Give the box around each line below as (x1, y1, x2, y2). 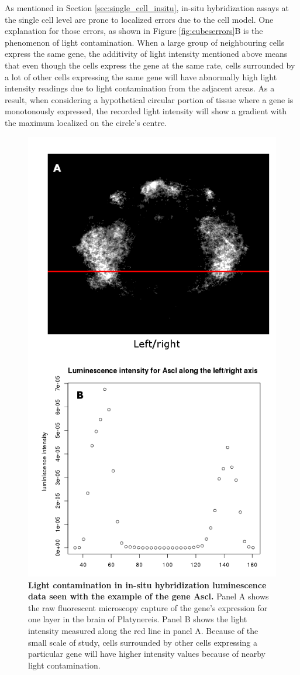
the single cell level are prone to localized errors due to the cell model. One (5, 13, 274, 25)
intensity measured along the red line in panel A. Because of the (28, 624, 258, 636)
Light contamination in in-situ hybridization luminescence (28, 578, 267, 591)
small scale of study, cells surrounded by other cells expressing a (28, 636, 257, 648)
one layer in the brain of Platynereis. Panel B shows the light (28, 613, 247, 625)
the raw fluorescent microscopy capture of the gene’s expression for (28, 601, 268, 613)
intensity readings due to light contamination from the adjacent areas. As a (5, 82, 275, 94)
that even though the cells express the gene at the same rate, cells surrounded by (5, 59, 295, 71)
